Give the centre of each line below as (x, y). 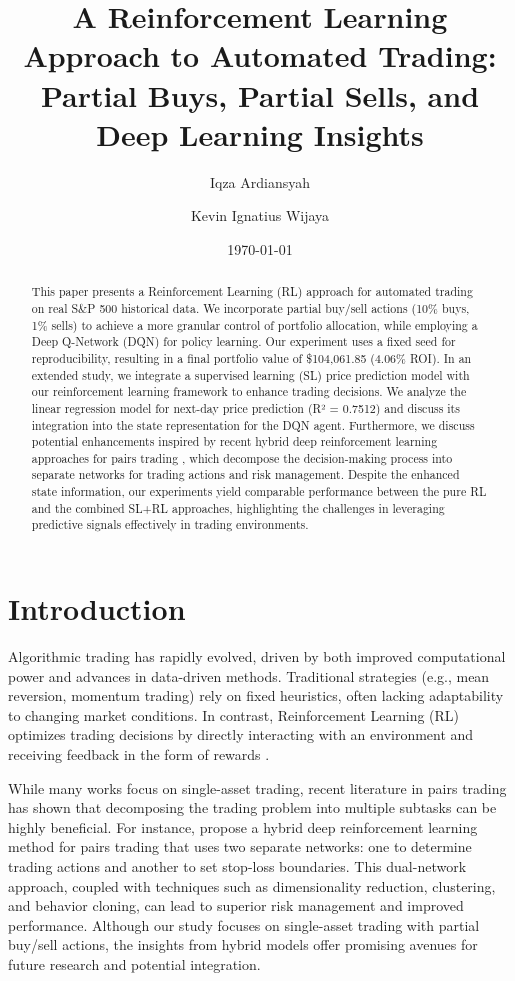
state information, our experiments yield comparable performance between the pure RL (259, 491)
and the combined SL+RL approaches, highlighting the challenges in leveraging (238, 507)
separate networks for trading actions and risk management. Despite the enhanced (245, 474)
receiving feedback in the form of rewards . (139, 754)
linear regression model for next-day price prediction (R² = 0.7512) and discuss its (245, 407)
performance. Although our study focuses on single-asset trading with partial (244, 924)
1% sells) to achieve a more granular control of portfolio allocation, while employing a (254, 324)
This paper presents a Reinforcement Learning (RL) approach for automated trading (252, 291)
